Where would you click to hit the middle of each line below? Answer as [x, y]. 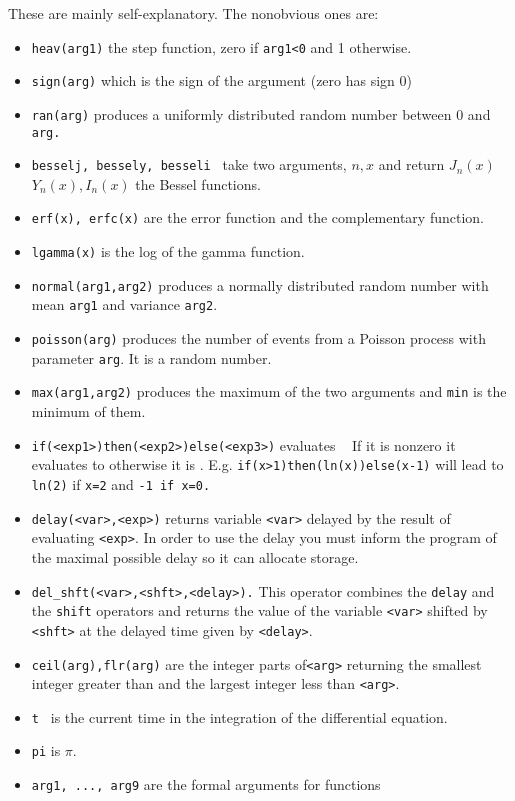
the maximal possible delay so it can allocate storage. [195, 556]
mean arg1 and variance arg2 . [124, 304]
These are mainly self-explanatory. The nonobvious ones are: [193, 13]
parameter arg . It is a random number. [151, 357]
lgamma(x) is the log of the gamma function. [168, 251]
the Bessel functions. [198, 183]
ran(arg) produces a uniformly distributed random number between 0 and [261, 113]
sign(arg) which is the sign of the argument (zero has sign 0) [221, 80]
